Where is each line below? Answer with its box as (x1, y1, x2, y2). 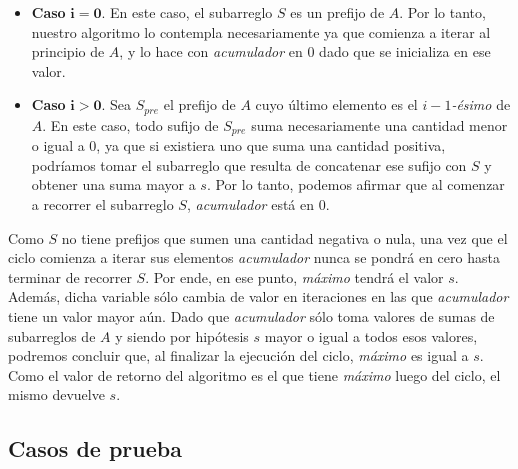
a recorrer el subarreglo (31, 194, 174, 215)
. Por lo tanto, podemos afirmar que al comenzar (206, 174, 505, 195)
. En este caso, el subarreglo (101, 2, 273, 22)
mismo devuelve (8, 384, 105, 405)
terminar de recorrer (8, 266, 132, 287)
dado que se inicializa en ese (319, 41, 491, 62)
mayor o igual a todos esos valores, (264, 325, 478, 346)
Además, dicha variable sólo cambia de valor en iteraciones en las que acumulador (8, 286, 509, 307)
